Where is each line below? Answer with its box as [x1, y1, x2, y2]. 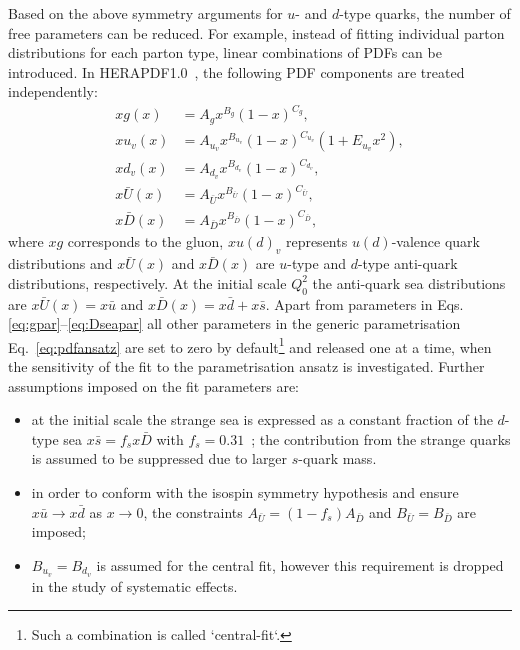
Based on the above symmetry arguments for [8, 3, 283, 23]
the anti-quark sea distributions [312, 272, 506, 293]
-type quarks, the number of [339, 3, 511, 23]
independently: [8, 81, 98, 102]
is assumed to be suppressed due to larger [31, 448, 288, 469]
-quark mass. [298, 448, 377, 469]
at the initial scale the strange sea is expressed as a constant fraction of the [31, 409, 493, 430]
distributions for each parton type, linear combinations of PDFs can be [8, 42, 442, 63]
